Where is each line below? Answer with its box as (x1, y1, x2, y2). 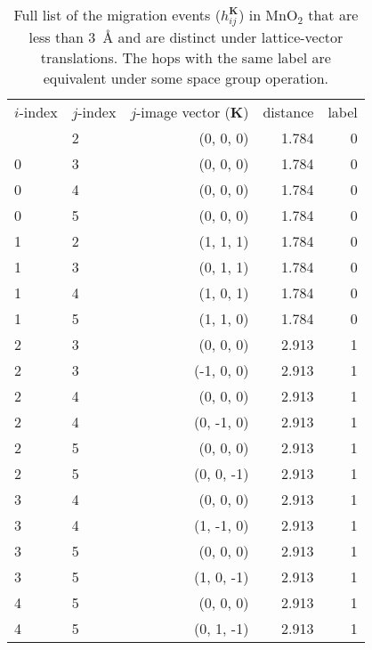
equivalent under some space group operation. (43, 67, 329, 88)
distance (263, 101, 314, 122)
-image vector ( (135, 101, 230, 122)
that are (308, 4, 359, 25)
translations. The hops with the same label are (40, 46, 331, 68)
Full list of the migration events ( (13, 4, 221, 25)
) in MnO (239, 4, 298, 25)
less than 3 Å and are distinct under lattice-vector (28, 26, 344, 47)
